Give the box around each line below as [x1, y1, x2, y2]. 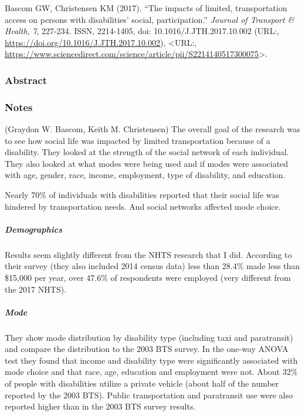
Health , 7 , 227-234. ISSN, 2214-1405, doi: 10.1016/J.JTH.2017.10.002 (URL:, [5, 25, 280, 37]
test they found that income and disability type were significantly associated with [5, 354, 298, 366]
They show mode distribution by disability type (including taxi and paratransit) [5, 331, 293, 343]
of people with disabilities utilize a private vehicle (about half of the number [5, 377, 279, 390]
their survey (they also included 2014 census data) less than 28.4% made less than [5, 260, 300, 272]
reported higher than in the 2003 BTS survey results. [5, 400, 196, 412]
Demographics [5, 223, 63, 235]
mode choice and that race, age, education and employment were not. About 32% [5, 365, 298, 378]
